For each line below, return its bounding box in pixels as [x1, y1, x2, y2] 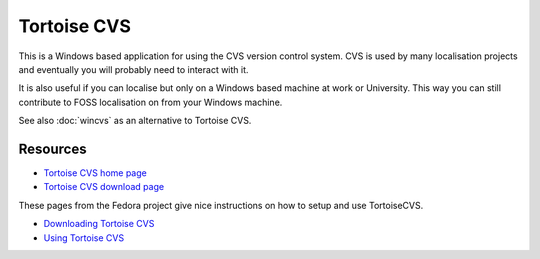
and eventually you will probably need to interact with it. [18, 63, 249, 75]
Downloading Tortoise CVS [43, 218, 155, 230]
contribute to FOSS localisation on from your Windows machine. [18, 96, 283, 108]
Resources [18, 140, 87, 157]
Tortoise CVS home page [43, 167, 147, 179]
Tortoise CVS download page [43, 181, 165, 193]
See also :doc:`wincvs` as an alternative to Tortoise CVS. [18, 115, 252, 127]
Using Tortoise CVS [43, 231, 125, 244]
